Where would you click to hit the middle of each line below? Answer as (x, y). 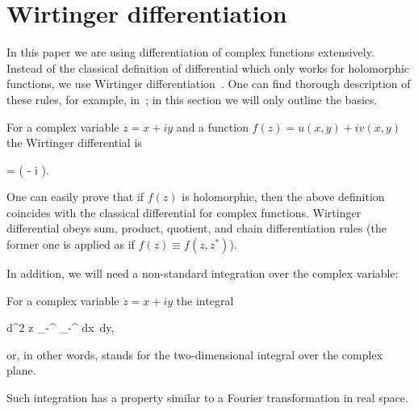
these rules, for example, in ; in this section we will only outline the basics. (192, 99)
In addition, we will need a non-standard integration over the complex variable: (203, 273)
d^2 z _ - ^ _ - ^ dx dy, (61, 327)
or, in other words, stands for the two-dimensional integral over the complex (195, 354)
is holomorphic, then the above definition (283, 197)
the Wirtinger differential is (74, 143)
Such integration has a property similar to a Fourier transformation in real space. (207, 398)
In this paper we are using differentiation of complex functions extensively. (190, 52)
